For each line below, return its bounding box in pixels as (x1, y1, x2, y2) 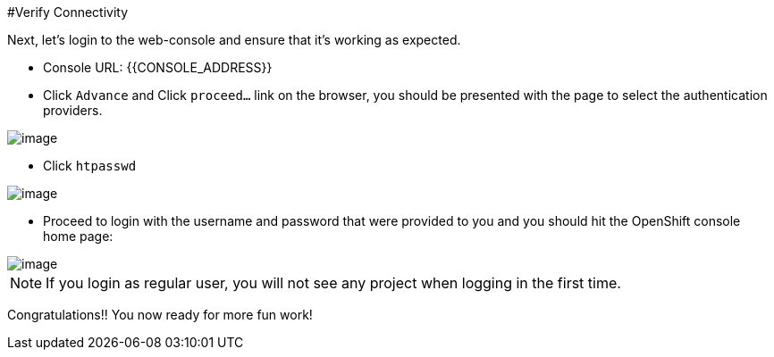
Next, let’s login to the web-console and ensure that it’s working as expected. (7, 32, 461, 47)
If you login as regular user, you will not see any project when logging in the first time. (46, 274, 621, 292)
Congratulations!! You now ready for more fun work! (7, 307, 313, 322)
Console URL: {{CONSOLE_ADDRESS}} (43, 60, 273, 75)
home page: (43, 228, 114, 244)
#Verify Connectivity (7, 4, 129, 20)
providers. (43, 103, 103, 118)
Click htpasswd (43, 158, 137, 173)
